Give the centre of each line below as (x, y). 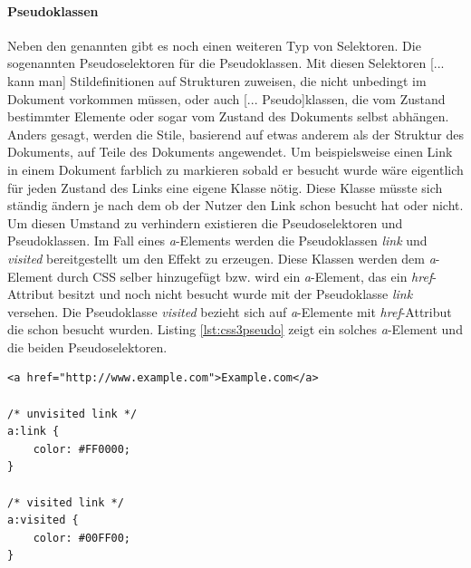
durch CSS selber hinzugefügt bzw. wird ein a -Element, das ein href (245, 276)
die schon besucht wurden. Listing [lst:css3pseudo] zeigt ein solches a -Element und (235, 329)
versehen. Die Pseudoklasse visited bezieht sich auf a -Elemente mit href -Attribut (230, 311)
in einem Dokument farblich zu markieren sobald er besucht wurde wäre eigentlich (235, 169)
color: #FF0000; (82, 449)
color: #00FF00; (82, 538)
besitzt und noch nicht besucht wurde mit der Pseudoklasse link (235, 294)
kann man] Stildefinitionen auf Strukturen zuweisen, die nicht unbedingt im (217, 80)
